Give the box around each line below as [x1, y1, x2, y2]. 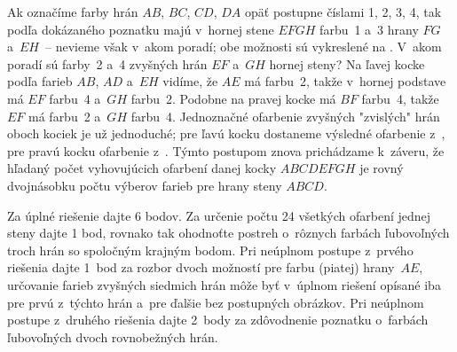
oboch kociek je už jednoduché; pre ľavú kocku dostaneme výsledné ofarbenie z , [7, 124, 445, 143]
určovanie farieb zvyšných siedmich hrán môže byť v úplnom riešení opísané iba [7, 275, 441, 293]
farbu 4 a [49, 89, 101, 107]
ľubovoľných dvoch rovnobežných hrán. [7, 327, 218, 346]
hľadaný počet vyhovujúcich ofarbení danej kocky [7, 159, 277, 177]
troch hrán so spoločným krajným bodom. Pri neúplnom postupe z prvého [7, 240, 414, 259]
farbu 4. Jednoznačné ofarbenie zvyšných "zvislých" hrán [130, 106, 440, 125]
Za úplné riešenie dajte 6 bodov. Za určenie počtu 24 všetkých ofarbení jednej [7, 206, 431, 224]
